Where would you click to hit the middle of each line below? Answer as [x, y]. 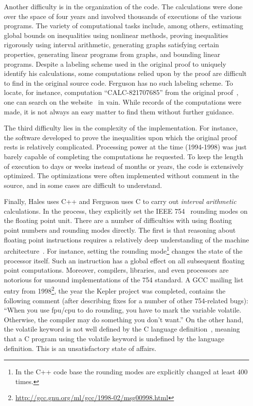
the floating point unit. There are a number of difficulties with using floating [118, 220]
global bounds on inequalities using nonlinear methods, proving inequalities [116, 35]
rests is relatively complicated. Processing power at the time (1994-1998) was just [125, 147]
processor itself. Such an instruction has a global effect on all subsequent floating [124, 260]
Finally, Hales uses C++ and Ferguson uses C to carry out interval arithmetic [120, 201]
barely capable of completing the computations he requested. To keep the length [124, 156]
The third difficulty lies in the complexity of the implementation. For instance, [121, 128]
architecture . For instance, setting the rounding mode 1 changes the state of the [123, 250]
